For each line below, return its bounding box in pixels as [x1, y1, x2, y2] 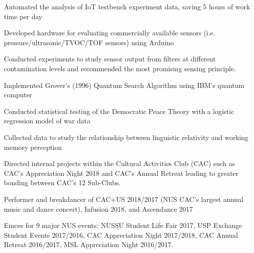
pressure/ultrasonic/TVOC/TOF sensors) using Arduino [4, 37, 174, 47]
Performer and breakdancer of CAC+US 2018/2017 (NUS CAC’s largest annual [4, 194, 244, 204]
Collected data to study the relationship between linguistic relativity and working [4, 132, 249, 142]
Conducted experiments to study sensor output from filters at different [4, 54, 216, 64]
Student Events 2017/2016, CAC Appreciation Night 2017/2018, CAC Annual [4, 229, 238, 240]
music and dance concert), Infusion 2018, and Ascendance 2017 [4, 203, 193, 214]
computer [4, 89, 32, 100]
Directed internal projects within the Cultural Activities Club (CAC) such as [4, 158, 235, 169]
